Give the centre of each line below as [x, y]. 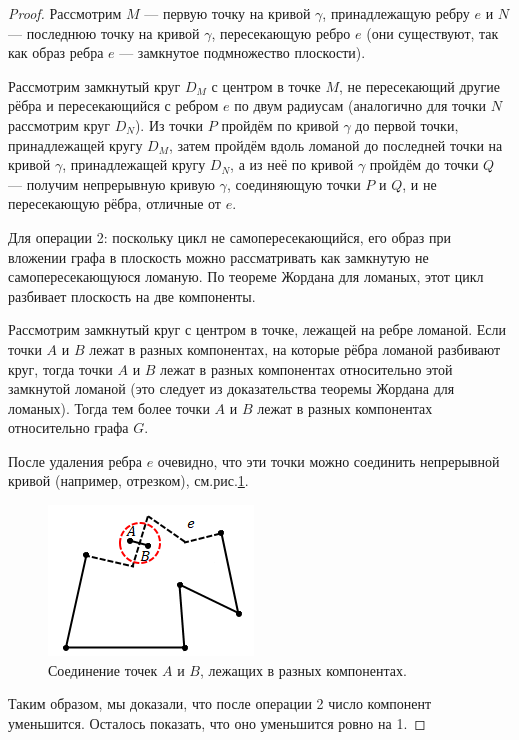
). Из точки [169, 124]
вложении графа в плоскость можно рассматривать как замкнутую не [218, 256]
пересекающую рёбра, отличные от [114, 203]
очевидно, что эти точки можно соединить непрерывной [328, 460]
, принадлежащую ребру [396, 13]
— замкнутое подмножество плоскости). [242, 52]
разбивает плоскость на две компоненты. [132, 295]
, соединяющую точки [293, 183]
